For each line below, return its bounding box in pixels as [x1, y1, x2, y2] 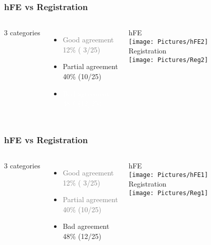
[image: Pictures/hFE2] [128, 38, 208, 45]
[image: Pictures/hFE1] [128, 171, 208, 178]
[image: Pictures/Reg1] [128, 189, 208, 197]
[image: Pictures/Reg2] [128, 56, 208, 64]
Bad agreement [63, 221, 110, 231]
